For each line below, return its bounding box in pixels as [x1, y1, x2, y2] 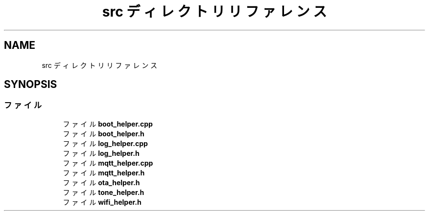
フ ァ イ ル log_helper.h [63, 149, 140, 157]
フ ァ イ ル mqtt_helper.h [63, 168, 145, 177]
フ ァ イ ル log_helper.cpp [63, 139, 148, 148]
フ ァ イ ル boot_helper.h [63, 129, 144, 138]
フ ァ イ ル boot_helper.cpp [63, 119, 153, 128]
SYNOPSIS [4, 78, 57, 91]
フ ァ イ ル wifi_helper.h [63, 197, 142, 206]
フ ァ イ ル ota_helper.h [63, 178, 140, 187]
